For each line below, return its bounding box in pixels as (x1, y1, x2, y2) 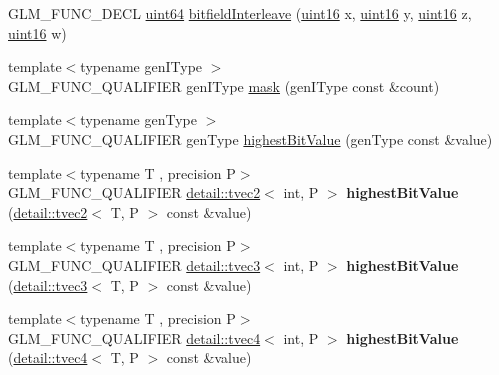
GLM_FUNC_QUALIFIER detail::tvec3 (8, 254, 261, 275)
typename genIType (80, 56, 203, 77)
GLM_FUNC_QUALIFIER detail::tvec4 (8, 327, 261, 348)
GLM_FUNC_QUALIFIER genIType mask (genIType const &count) (8, 75, 440, 96)
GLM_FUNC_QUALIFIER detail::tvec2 (8, 182, 261, 203)
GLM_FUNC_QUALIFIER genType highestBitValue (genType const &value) (8, 128, 493, 149)
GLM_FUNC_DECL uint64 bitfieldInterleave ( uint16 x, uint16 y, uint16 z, (8, 3, 472, 23)
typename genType (80, 109, 197, 130)
